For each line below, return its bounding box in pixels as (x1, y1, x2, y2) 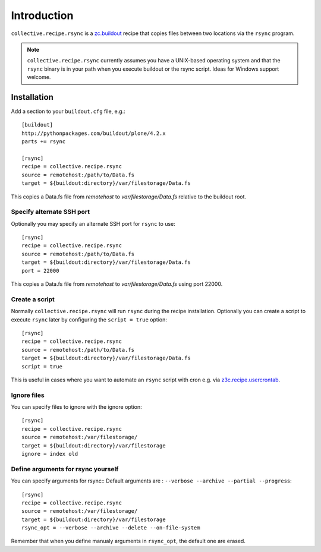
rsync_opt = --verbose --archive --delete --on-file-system (21, 525, 200, 531)
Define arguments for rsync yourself (11, 465, 119, 473)
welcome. (27, 74, 51, 81)
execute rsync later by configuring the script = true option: (11, 316, 168, 323)
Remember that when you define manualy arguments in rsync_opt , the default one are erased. (11, 538, 246, 545)
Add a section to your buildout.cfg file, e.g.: (11, 108, 125, 115)
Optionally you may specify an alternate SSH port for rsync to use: (11, 220, 175, 227)
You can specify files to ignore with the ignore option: (11, 403, 142, 411)
